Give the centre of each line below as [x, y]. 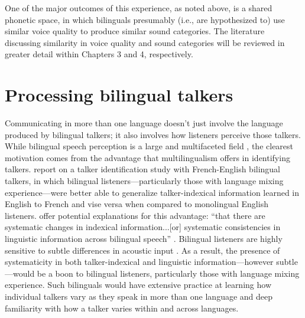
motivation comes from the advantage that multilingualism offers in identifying [147, 157]
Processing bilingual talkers [119, 95]
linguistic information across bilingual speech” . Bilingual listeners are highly [144, 239]
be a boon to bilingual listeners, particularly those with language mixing [168, 273]
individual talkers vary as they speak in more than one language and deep [139, 296]
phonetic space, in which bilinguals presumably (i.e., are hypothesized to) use [145, 19]
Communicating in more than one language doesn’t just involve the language [144, 123]
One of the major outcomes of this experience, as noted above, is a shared [139, 8]
